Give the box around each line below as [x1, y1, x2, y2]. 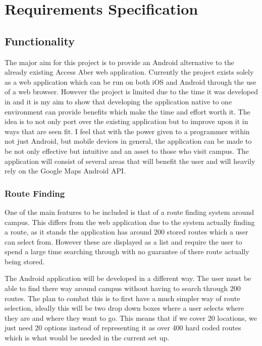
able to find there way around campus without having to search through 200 [5, 283, 241, 294]
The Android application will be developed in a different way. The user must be [5, 273, 251, 283]
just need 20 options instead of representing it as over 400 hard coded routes [5, 322, 241, 333]
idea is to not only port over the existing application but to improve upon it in [5, 116, 248, 127]
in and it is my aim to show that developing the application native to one [5, 96, 232, 106]
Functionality [5, 33, 75, 48]
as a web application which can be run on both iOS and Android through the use [5, 76, 256, 87]
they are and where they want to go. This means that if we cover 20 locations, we [5, 312, 257, 323]
